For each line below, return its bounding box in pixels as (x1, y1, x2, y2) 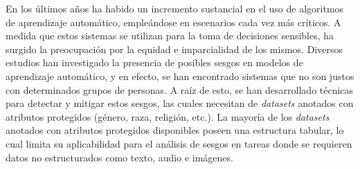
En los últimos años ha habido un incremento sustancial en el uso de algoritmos (6, 1, 344, 15)
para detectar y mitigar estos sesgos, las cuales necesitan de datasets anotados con (6, 96, 354, 110)
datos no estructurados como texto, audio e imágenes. (6, 150, 233, 164)
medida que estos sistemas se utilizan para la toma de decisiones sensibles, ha (6, 28, 334, 43)
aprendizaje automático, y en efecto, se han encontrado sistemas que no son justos (6, 68, 354, 83)
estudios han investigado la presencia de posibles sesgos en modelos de (6, 55, 303, 70)
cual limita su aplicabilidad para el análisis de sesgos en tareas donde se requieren (6, 136, 352, 150)
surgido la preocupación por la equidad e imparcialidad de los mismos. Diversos (6, 41, 343, 56)
